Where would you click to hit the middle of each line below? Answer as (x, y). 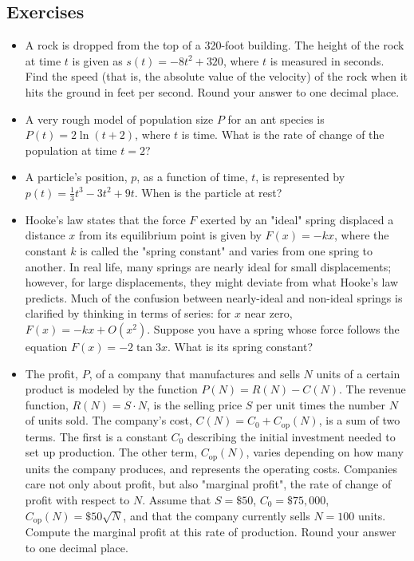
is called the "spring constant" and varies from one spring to (227, 250)
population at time (71, 150)
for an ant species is (276, 119)
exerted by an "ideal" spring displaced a (297, 219)
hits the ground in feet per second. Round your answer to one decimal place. (212, 91)
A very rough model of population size (119, 119)
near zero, (268, 313)
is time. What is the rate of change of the (283, 134)
